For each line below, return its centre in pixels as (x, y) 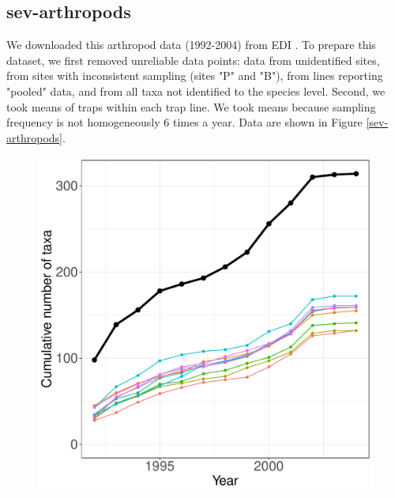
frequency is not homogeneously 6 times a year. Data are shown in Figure (184, 122)
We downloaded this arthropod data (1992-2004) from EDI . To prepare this (191, 45)
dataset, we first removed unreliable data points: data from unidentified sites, (193, 60)
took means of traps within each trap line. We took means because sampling (191, 106)
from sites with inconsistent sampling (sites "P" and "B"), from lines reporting (195, 75)
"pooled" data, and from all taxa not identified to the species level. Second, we (196, 91)
